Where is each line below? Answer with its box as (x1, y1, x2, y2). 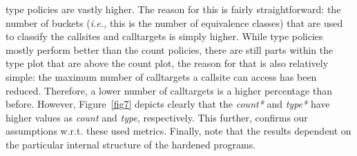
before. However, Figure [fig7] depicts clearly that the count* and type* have (6, 97, 330, 111)
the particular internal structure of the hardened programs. (6, 137, 256, 151)
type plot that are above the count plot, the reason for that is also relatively (6, 56, 329, 70)
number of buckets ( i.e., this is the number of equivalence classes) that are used (6, 15, 343, 30)
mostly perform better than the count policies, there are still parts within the (6, 42, 334, 57)
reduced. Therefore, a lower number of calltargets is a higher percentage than (6, 83, 332, 97)
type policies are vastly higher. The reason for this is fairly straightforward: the (6, 2, 341, 16)
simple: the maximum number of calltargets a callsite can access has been (6, 69, 317, 84)
